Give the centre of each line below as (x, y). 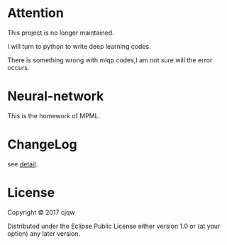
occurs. (18, 67)
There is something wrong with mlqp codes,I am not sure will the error (110, 60)
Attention (35, 13)
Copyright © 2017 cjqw (41, 212)
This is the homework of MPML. (54, 115)
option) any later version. (44, 233)
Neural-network (56, 96)
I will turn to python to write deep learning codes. (79, 46)
